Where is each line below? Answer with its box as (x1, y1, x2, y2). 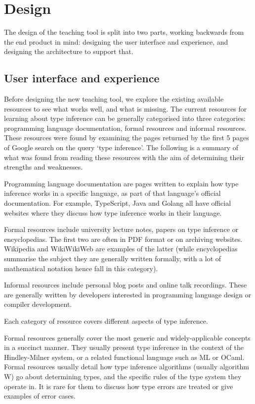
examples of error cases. (4, 391, 76, 401)
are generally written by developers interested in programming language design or (4, 289, 252, 299)
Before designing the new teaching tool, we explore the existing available (4, 94, 224, 104)
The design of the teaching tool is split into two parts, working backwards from (4, 27, 244, 37)
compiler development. (4, 299, 72, 309)
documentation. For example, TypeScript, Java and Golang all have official (4, 198, 231, 208)
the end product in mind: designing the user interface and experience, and (4, 36, 228, 47)
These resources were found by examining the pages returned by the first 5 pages (4, 132, 249, 143)
